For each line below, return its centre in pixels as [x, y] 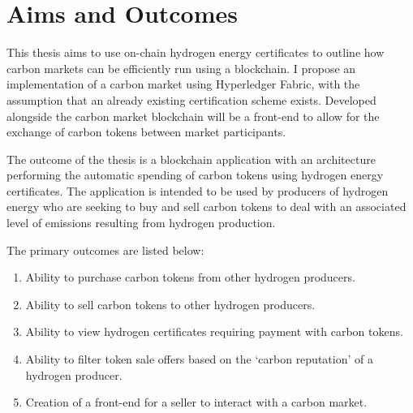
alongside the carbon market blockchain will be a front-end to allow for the [193, 116]
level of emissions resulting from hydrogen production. [141, 223]
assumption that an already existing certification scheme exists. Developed [191, 99]
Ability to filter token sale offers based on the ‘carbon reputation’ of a [199, 359]
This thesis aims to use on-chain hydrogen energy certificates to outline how [196, 52]
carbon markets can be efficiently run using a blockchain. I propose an [181, 68]
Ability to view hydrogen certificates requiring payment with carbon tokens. [214, 331]
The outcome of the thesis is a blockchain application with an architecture [191, 159]
